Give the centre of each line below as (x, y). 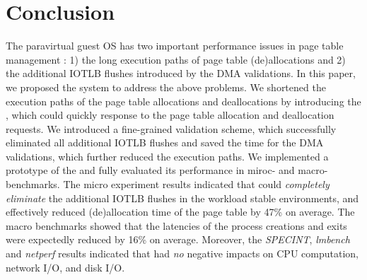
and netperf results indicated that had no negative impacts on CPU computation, (182, 253)
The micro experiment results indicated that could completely (196, 184)
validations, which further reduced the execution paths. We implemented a (167, 156)
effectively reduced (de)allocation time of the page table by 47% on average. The (180, 212)
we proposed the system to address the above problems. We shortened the (166, 87)
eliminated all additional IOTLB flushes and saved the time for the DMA (165, 142)
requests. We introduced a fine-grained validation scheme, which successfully (171, 128)
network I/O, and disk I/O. (65, 267)
